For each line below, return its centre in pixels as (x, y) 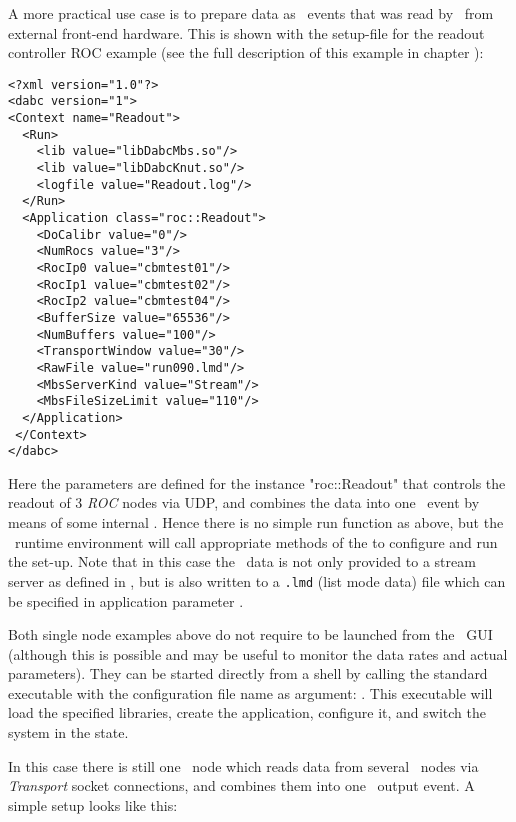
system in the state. (68, 732)
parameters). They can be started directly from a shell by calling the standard (248, 673)
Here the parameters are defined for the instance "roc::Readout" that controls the (257, 482)
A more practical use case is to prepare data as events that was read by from (251, 13)
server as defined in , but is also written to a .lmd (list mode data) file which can (257, 580)
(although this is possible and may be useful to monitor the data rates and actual (258, 653)
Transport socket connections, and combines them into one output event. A (241, 785)
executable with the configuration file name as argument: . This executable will (250, 692)
